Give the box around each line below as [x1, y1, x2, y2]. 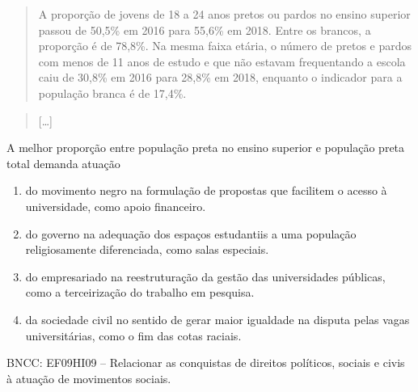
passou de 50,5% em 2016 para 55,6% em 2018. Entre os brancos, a [38, 21, 371, 38]
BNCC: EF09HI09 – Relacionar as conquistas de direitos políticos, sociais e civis [6, 354, 405, 371]
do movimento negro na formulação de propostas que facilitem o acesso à [25, 182, 387, 199]
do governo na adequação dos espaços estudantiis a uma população [25, 225, 357, 242]
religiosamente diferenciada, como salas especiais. [25, 241, 269, 258]
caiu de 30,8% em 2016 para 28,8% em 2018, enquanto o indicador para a [38, 69, 403, 86]
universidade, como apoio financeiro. [25, 197, 206, 214]
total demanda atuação [6, 154, 120, 171]
